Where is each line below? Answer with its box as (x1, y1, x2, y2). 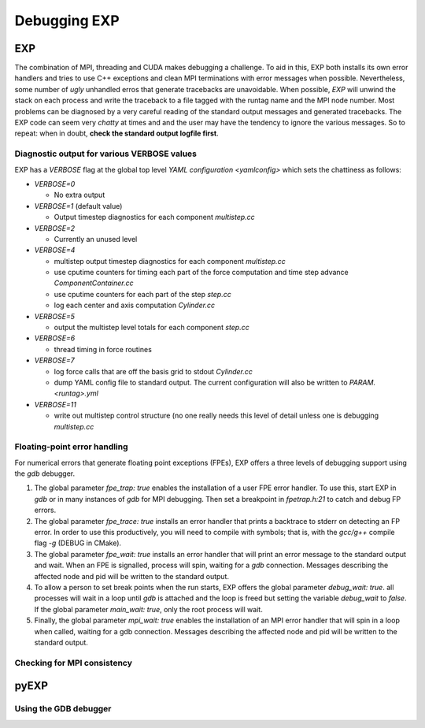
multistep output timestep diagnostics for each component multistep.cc (54, 256, 286, 266)
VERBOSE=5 (34, 311, 75, 321)
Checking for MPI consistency (14, 657, 133, 668)
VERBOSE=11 (34, 399, 77, 409)
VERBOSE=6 (34, 333, 76, 343)
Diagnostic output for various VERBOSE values (14, 148, 197, 159)
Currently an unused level (54, 234, 138, 243)
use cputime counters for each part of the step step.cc (54, 289, 231, 299)
